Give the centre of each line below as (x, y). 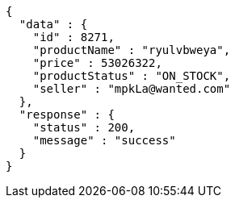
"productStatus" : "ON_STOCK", (132, 76)
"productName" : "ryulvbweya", (132, 50)
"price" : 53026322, (97, 63)
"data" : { (53, 24)
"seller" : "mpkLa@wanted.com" (132, 89)
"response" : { (67, 114)
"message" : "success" (104, 140)
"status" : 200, (84, 127)
